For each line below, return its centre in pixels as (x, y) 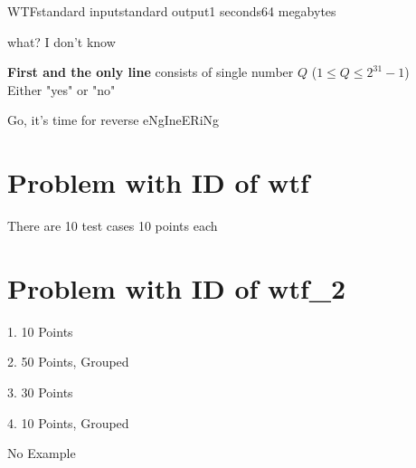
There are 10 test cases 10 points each (113, 226)
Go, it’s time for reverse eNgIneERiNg (113, 120)
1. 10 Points (40, 331)
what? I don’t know (61, 41)
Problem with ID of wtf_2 (177, 287)
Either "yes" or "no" (61, 89)
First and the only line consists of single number (151, 72)
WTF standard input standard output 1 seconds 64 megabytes (172, 11)
